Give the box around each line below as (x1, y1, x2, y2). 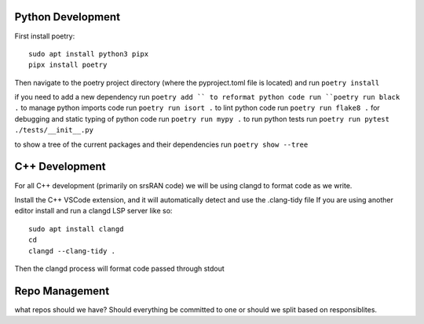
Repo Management (14, 284, 110, 297)
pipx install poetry (28, 60, 108, 70)
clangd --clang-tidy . (28, 246, 116, 255)
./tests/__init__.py (14, 126, 94, 135)
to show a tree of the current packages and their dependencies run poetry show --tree (14, 140, 309, 149)
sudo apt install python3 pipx (28, 49, 149, 58)
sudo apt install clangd (28, 224, 124, 233)
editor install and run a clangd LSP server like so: (14, 206, 173, 216)
